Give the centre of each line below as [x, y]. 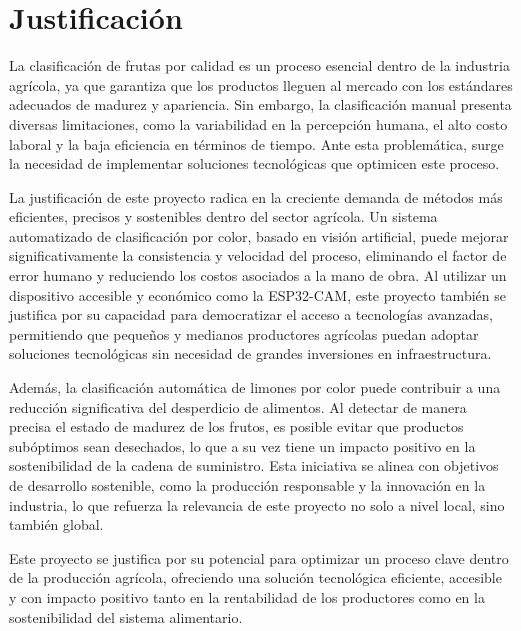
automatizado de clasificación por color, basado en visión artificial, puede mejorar [259, 235]
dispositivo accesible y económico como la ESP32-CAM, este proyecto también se [257, 294]
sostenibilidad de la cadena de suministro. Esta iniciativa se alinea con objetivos [254, 465]
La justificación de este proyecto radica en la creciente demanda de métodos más [256, 196]
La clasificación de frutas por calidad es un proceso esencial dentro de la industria [259, 65]
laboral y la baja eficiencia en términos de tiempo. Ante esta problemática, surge [256, 143]
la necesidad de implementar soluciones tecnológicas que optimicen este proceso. [254, 163]
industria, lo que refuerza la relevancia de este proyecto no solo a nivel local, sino [257, 504]
